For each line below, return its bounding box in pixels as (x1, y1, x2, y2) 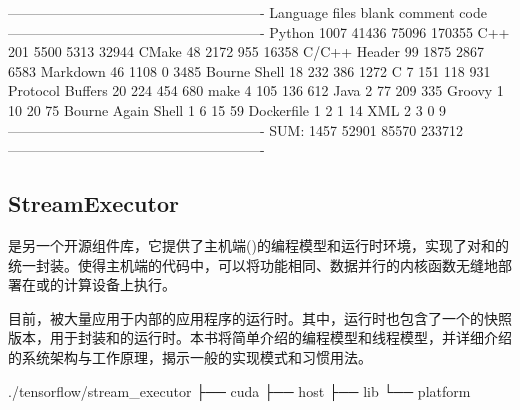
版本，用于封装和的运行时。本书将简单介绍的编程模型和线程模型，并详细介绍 (8, 327, 512, 348)
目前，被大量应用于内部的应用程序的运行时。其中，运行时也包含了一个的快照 (8, 307, 512, 328)
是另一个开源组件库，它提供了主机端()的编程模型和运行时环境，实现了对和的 (8, 234, 509, 255)
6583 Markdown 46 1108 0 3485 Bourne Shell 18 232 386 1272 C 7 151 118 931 (8, 60, 491, 81)
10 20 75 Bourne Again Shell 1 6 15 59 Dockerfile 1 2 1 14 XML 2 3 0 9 (8, 99, 447, 120)
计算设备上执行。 (63, 274, 176, 295)
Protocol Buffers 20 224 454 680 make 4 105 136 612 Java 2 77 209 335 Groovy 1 (8, 80, 504, 101)
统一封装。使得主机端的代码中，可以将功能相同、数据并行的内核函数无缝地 (8, 254, 498, 275)
